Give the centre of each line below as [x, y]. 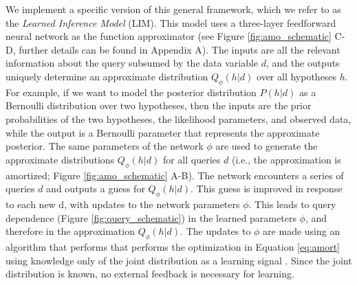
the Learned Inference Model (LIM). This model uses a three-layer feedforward [171, 22]
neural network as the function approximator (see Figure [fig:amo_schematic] [169, 36]
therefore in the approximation [70, 231]
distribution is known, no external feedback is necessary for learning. [150, 274]
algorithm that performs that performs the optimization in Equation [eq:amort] [173, 246]
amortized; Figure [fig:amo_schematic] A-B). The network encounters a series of [175, 175]
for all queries [192, 159]
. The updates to [216, 231]
